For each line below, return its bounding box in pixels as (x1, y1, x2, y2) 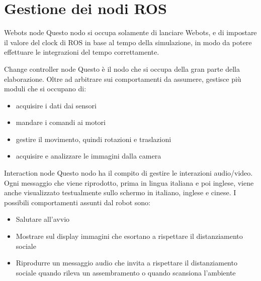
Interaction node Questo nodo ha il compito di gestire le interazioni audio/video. (4, 168, 253, 178)
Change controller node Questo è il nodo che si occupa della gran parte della (4, 63, 240, 74)
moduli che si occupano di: (4, 83, 86, 94)
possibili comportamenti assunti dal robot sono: (4, 197, 150, 207)
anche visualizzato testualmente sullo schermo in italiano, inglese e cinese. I (4, 187, 236, 198)
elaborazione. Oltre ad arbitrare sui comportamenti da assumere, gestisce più (4, 73, 241, 84)
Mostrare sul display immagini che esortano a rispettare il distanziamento (16, 231, 243, 241)
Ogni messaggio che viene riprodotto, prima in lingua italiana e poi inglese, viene (4, 177, 254, 188)
